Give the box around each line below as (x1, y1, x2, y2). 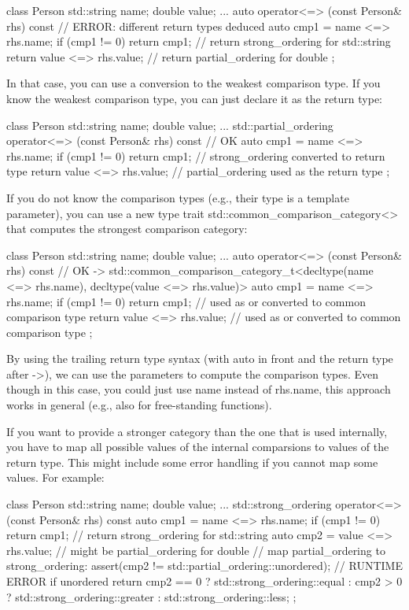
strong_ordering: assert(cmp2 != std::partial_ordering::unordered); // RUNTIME (6, 557, 403, 574)
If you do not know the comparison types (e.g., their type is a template (6, 189, 349, 205)
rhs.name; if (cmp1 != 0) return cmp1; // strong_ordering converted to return (6, 147, 385, 164)
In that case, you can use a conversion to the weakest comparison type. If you (6, 75, 381, 91)
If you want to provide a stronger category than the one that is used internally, (6, 423, 388, 439)
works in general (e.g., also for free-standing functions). (6, 397, 272, 413)
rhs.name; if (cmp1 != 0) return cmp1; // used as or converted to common (6, 293, 366, 309)
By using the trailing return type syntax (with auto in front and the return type (6, 350, 393, 367)
